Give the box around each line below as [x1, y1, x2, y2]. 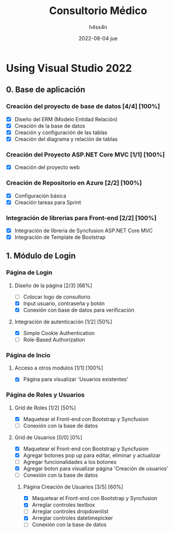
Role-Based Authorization [23, 336, 86, 343]
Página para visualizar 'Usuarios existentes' [23, 376, 128, 383]
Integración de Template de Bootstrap [14, 234, 106, 241]
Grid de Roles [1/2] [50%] [14, 404, 76, 411]
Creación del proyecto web [14, 164, 80, 171]
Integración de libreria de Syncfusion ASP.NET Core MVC [14, 227, 153, 234]
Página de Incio [6, 351, 51, 359]
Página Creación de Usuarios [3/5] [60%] [23, 483, 124, 490]
